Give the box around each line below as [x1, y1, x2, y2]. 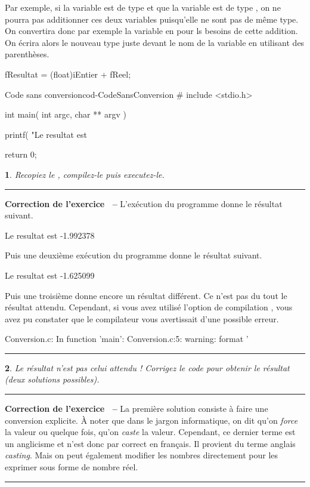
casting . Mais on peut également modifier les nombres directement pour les [5, 449, 278, 461]
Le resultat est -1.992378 [5, 229, 95, 241]
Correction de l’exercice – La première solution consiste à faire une [5, 402, 268, 415]
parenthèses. [5, 48, 49, 60]
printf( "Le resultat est [5, 128, 87, 140]
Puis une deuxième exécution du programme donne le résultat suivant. [5, 249, 262, 261]
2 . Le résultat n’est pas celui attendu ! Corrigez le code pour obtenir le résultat [5, 361, 290, 374]
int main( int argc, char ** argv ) [5, 108, 126, 121]
